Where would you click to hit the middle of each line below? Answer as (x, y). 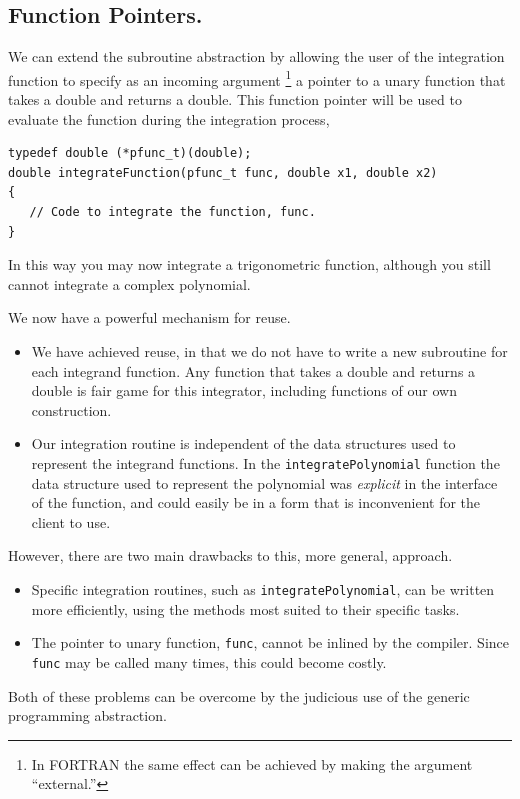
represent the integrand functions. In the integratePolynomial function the (265, 462)
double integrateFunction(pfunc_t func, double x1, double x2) (223, 172)
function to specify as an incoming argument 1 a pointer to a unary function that (257, 78)
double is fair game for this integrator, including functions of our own (244, 390)
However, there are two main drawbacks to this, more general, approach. (230, 555)
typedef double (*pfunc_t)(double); (130, 153)
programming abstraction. (87, 715)
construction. (71, 409)
